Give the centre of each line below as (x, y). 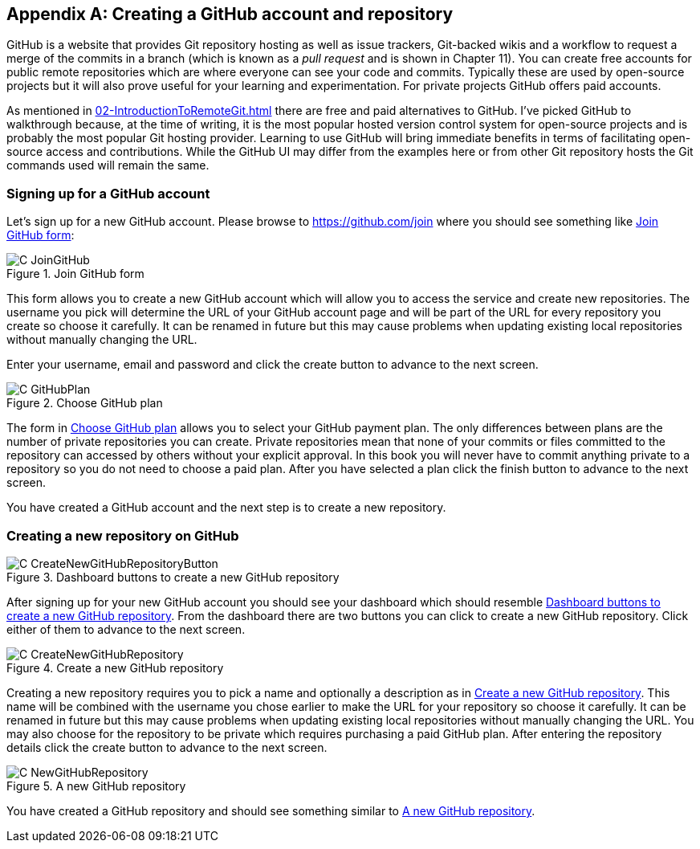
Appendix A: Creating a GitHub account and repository (230, 14)
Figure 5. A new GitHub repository (96, 786)
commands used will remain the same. (108, 165)
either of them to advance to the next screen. (126, 629)
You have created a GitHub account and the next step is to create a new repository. (226, 508)
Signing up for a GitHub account (108, 193)
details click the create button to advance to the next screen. (167, 747)
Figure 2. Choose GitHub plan (85, 403)
